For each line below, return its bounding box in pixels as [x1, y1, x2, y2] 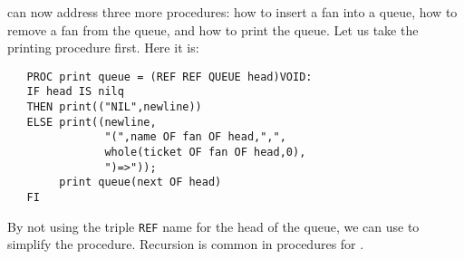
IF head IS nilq [26, 85, 124, 99]
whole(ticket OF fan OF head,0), [104, 146, 306, 159]
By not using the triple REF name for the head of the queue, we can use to [7, 216, 420, 235]
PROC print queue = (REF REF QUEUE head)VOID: [26, 70, 313, 83]
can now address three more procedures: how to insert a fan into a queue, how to [7, 3, 458, 21]
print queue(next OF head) [59, 176, 222, 189]
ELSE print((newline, [26, 115, 157, 129]
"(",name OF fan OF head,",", [104, 130, 286, 144]
